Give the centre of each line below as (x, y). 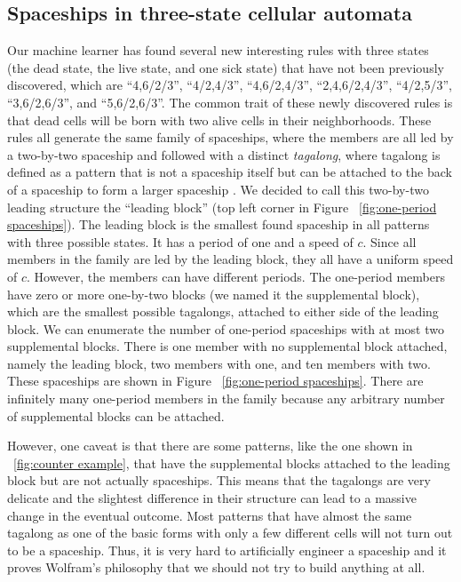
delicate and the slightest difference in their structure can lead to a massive (212, 498)
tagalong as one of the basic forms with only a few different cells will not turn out (230, 533)
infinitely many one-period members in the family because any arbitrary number (226, 399)
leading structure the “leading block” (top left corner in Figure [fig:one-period (222, 207)
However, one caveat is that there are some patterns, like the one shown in (210, 446)
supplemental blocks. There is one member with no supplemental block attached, (227, 346)
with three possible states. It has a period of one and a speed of (180, 241)
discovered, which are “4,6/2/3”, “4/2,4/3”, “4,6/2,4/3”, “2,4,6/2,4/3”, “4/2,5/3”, (230, 85)
